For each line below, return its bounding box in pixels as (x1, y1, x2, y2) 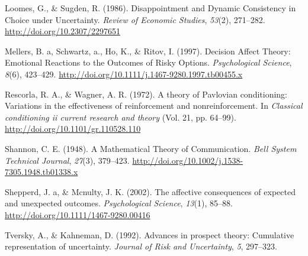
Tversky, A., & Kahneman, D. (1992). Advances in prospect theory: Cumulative (5, 228, 294, 241)
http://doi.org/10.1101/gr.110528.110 (5, 122, 141, 135)
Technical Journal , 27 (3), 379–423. (5, 154, 130, 166)
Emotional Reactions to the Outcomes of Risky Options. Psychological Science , (5, 56, 292, 69)
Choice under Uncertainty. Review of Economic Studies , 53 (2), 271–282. (5, 13, 265, 25)
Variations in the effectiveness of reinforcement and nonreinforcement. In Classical (5, 99, 303, 112)
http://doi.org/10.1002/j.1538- (132, 154, 243, 166)
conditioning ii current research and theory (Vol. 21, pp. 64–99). (5, 111, 236, 123)
